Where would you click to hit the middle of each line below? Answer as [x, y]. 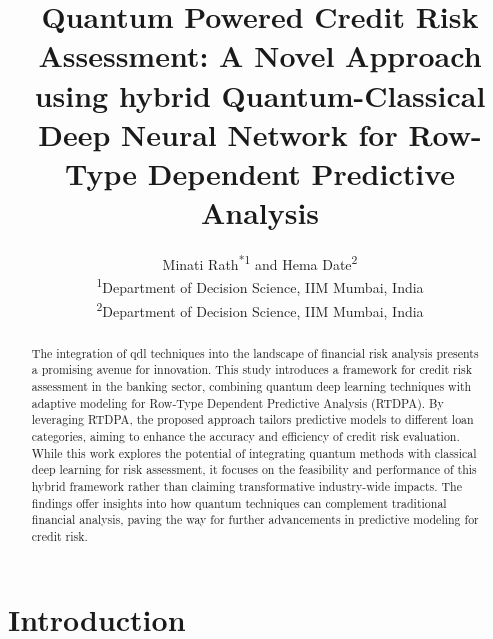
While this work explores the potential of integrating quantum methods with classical [254, 452]
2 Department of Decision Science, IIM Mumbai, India [260, 309]
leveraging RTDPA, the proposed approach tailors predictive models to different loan [252, 419]
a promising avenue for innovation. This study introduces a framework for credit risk [252, 369]
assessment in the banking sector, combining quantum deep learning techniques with [251, 385]
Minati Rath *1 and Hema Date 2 [260, 262]
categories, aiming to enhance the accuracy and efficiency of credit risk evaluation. [245, 435]
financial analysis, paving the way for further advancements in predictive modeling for [255, 519]
